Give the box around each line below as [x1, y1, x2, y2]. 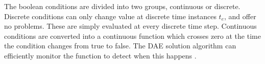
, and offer [224, 11, 256, 21]
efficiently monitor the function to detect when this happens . [4, 50, 197, 60]
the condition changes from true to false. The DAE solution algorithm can [4, 40, 236, 51]
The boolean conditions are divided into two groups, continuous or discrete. [4, 1, 240, 11]
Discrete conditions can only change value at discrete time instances [4, 11, 216, 21]
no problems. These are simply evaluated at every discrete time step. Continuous [4, 21, 257, 31]
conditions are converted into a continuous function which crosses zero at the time [4, 30, 261, 41]
